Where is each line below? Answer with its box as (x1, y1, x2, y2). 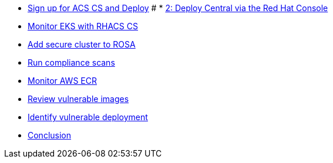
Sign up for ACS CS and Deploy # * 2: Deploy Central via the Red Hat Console (28, 3, 328, 13)
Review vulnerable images (28, 94, 129, 104)
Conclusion (28, 130, 72, 140)
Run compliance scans (28, 57, 115, 67)
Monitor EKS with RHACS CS (28, 21, 138, 31)
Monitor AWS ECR (28, 76, 97, 86)
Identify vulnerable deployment (28, 112, 148, 122)
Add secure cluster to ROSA (28, 39, 136, 49)
